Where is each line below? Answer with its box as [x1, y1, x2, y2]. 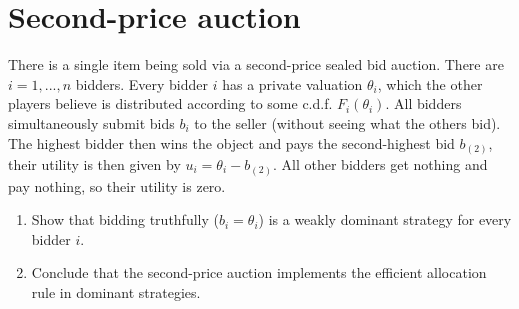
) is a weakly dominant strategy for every [258, 209, 512, 230]
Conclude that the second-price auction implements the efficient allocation [31, 262, 487, 283]
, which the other [377, 73, 483, 94]
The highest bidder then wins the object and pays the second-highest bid [8, 132, 455, 153]
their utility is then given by [8, 154, 181, 175]
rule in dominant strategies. [31, 281, 201, 302]
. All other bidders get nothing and [273, 154, 488, 175]
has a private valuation [222, 73, 363, 94]
